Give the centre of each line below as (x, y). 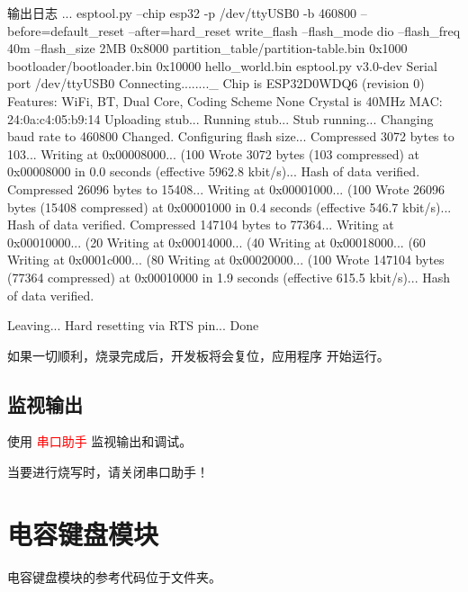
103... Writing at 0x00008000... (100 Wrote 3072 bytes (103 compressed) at (214, 153)
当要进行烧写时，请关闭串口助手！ (108, 472)
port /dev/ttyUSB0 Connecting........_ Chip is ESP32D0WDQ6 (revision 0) (216, 83)
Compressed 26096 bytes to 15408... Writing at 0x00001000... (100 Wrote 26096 (226, 188)
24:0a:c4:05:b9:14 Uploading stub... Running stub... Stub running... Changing (220, 118)
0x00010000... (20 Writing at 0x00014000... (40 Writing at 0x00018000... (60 (216, 242)
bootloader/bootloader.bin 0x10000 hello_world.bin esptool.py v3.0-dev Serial (222, 65)
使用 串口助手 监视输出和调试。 (100, 441)
